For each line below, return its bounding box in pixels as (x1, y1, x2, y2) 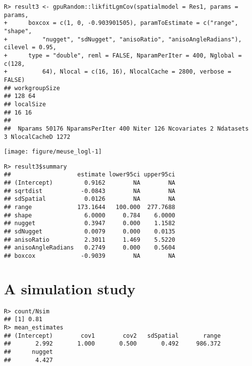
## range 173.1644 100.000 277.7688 (4, 204, 175, 211)
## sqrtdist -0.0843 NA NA (4, 187, 175, 194)
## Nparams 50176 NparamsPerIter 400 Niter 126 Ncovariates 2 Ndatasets (4, 125, 249, 132)
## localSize (4, 100, 46, 108)
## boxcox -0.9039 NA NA (4, 252, 175, 260)
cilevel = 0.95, (4, 44, 57, 51)
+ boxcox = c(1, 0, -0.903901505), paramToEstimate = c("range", (4, 19, 238, 27)
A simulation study (4, 278, 136, 298)
